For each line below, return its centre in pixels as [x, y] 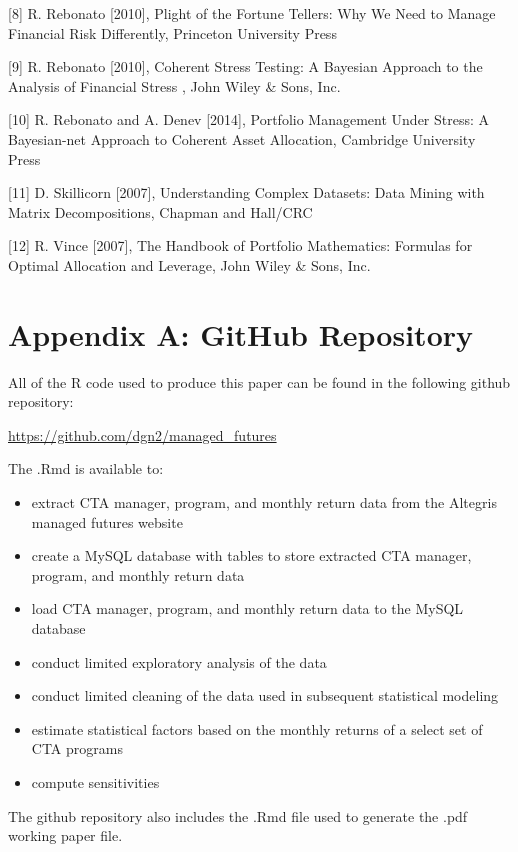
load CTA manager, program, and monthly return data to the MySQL [247, 608]
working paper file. [65, 835]
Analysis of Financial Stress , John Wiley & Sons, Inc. [174, 85]
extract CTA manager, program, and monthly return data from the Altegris [264, 502]
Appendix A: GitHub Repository [240, 333]
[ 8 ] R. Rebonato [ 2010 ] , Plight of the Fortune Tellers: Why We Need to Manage [252, 13]
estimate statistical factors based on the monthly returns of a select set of [257, 728]
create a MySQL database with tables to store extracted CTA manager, [251, 555]
